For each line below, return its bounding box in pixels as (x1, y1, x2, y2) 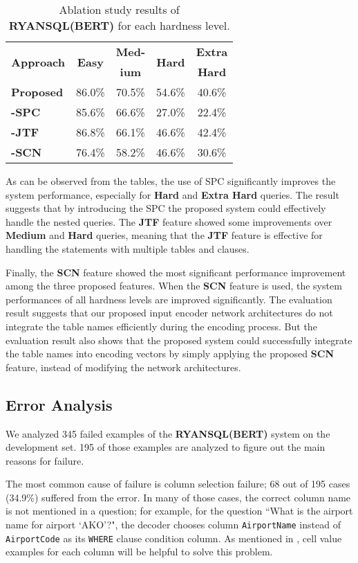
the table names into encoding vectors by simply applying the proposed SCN (6, 346, 334, 361)
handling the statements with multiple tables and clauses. (6, 241, 249, 256)
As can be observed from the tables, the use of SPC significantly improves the (6, 174, 336, 188)
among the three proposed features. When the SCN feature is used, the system (6, 278, 342, 293)
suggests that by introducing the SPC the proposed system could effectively (6, 201, 326, 215)
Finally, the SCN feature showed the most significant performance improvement (6, 265, 346, 279)
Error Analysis (6, 393, 113, 415)
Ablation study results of (59, 1, 180, 17)
